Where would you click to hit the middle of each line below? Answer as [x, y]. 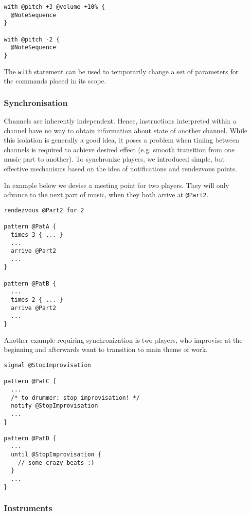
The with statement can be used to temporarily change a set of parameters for [121, 71]
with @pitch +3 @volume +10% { [54, 7]
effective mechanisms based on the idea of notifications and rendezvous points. [121, 169]
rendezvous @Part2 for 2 [44, 210]
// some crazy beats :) [56, 463]
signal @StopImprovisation [47, 365]
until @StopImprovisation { [56, 455]
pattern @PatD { [30, 438]
